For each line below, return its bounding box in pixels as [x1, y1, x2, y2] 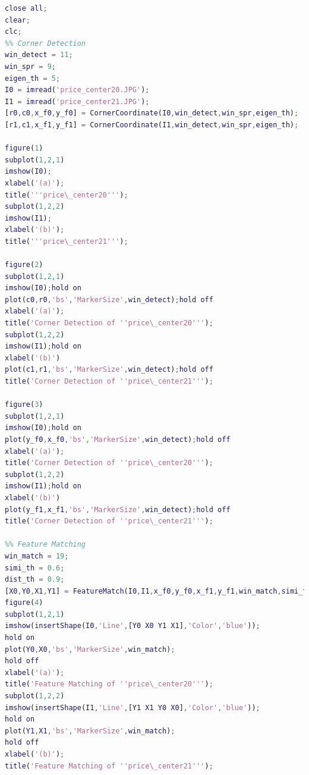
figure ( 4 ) [5, 598, 43, 607]
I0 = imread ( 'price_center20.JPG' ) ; [5, 86, 150, 95]
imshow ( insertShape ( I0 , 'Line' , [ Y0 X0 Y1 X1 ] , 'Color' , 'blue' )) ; [5, 622, 260, 630]
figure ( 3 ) [5, 400, 43, 409]
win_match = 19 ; [5, 551, 69, 560]
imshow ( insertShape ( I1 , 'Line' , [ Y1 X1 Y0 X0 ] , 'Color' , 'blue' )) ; [5, 703, 260, 712]
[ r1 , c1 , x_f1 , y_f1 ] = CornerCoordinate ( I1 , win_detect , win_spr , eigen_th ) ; [5, 120, 299, 129]
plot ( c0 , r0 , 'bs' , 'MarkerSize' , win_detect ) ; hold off [5, 295, 213, 304]
